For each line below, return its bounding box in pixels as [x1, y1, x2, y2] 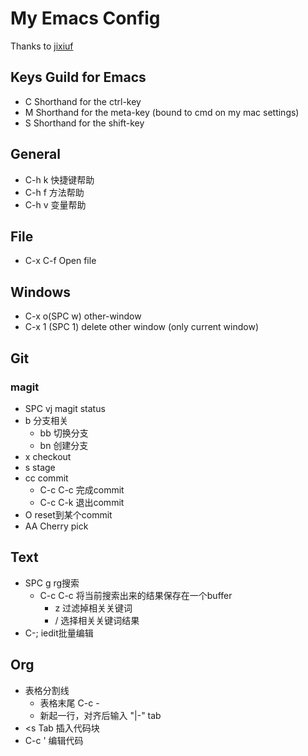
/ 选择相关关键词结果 [54, 614, 140, 626]
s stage [24, 461, 56, 473]
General [10, 146, 62, 163]
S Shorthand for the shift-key [24, 117, 145, 129]
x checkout [24, 450, 72, 462]
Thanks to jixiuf [10, 40, 74, 52]
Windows [10, 283, 71, 301]
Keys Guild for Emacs [10, 69, 147, 86]
